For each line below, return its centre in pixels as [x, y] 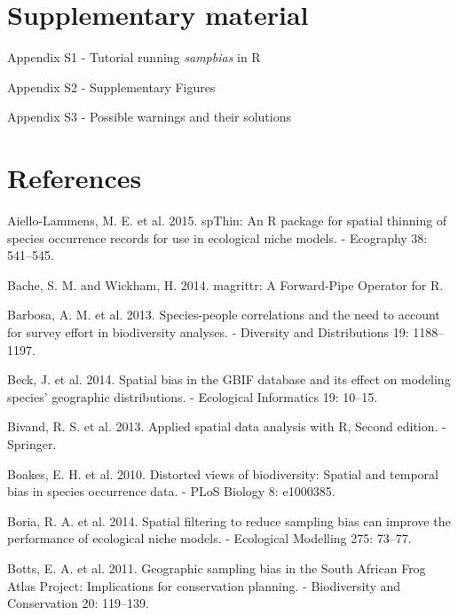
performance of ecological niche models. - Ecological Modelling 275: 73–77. [209, 538]
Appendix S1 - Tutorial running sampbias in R [134, 57]
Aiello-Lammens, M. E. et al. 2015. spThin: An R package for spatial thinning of [227, 221]
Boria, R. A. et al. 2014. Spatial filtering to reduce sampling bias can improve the [229, 520]
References [75, 178]
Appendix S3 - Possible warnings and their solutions [149, 117]
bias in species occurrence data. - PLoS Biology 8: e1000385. [171, 491]
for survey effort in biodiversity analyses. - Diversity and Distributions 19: [208, 332]
